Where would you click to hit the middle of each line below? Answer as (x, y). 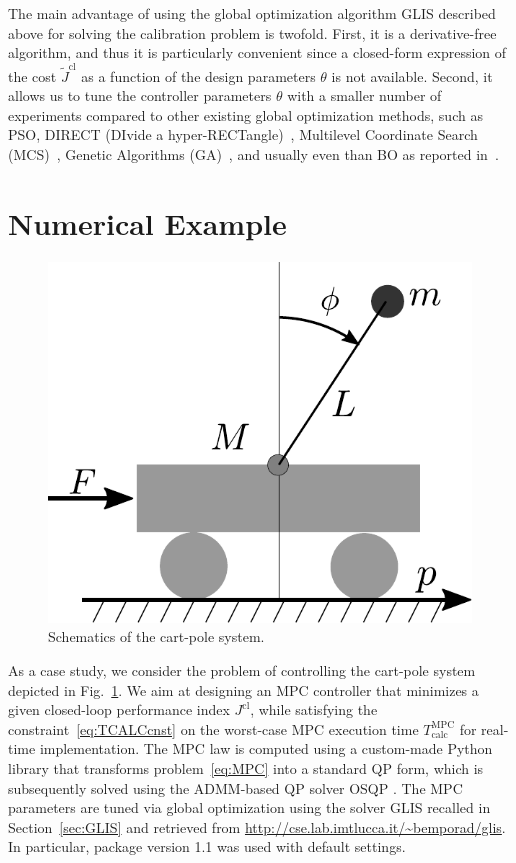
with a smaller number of (364, 95)
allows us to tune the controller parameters (140, 95)
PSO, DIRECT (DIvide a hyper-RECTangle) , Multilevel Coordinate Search (243, 134)
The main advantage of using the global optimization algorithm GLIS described (252, 13)
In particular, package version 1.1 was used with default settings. (207, 846)
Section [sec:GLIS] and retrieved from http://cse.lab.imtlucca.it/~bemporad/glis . (257, 826)
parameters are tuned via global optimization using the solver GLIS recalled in (249, 807)
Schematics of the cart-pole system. (156, 636)
